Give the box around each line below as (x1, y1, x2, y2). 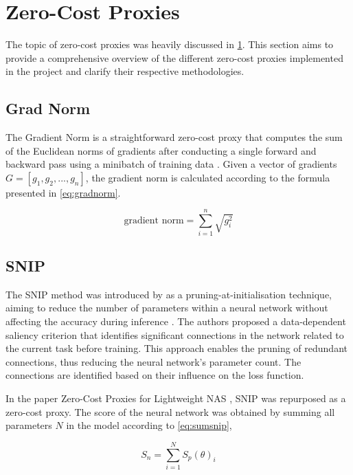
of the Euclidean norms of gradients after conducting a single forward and (5, 143, 317, 157)
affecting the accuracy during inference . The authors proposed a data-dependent (5, 314, 346, 328)
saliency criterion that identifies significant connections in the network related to (5, 327, 344, 342)
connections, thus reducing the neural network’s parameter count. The (5, 354, 301, 368)
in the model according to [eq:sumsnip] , (66, 418, 232, 432)
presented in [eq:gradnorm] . (5, 185, 121, 199)
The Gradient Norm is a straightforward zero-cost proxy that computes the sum (5, 130, 343, 144)
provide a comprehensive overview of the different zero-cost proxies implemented (5, 50, 343, 65)
